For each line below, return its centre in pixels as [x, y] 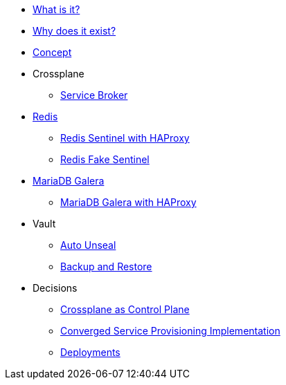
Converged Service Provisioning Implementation [170, 331]
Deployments [90, 352]
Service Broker [94, 95]
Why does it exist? [74, 31]
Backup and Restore [106, 266]
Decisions [55, 288]
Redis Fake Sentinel [105, 159]
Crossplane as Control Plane [125, 309]
